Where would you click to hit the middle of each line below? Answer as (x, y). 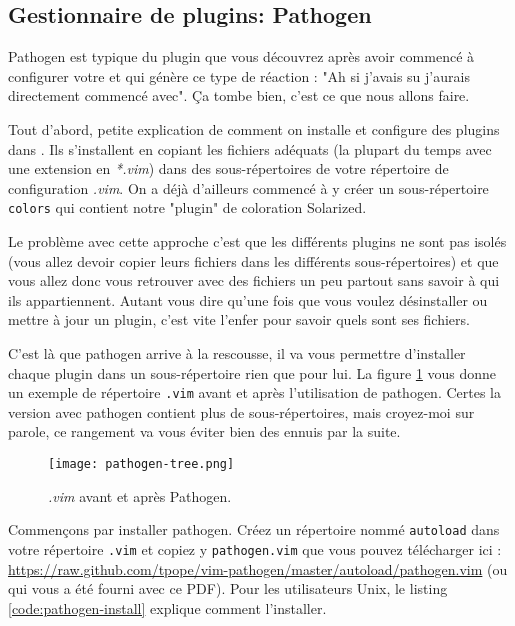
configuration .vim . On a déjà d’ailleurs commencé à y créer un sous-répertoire (248, 187)
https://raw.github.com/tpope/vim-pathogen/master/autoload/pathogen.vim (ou (258, 568)
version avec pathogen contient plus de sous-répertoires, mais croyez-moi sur (241, 411)
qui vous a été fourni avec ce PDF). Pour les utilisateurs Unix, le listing (228, 588)
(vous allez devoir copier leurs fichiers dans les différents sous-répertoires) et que (253, 260)
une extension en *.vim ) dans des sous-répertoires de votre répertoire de (228, 168)
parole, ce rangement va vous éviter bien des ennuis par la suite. (204, 431)
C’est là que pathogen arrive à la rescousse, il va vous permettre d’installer (237, 352)
